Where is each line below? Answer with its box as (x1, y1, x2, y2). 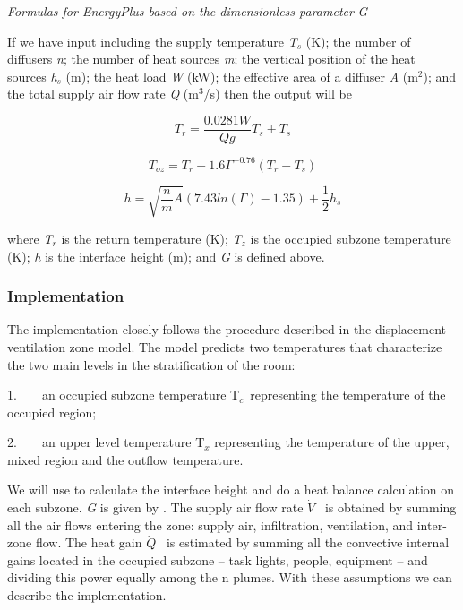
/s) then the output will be (203, 84, 352, 103)
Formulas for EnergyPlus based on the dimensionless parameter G (7, 2, 368, 20)
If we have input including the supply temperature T (7, 31, 297, 50)
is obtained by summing (324, 498, 457, 517)
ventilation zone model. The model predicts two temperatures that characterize (7, 337, 442, 356)
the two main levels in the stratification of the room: (7, 355, 296, 374)
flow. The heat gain (35, 533, 142, 552)
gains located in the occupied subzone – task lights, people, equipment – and (7, 550, 428, 569)
